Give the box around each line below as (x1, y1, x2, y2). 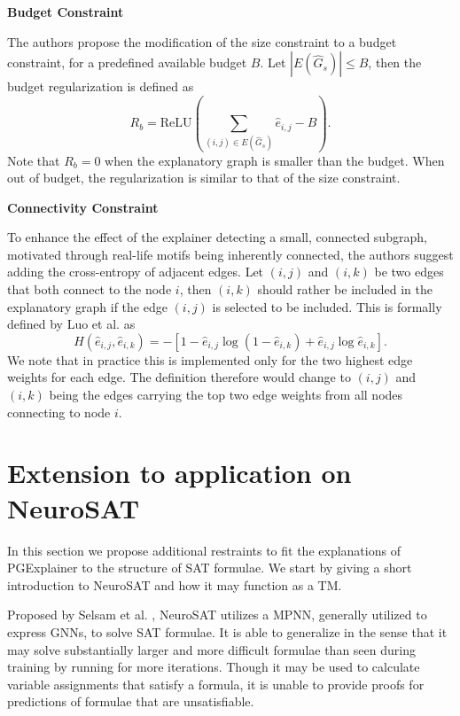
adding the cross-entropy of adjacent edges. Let (7, 262, 264, 281)
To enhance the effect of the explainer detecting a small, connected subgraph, (7, 228, 427, 246)
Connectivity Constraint (7, 198, 159, 216)
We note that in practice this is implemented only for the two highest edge (7, 350, 413, 369)
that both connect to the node (7, 280, 172, 299)
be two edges (374, 262, 444, 281)
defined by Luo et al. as (7, 315, 136, 333)
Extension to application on (7, 455, 352, 491)
